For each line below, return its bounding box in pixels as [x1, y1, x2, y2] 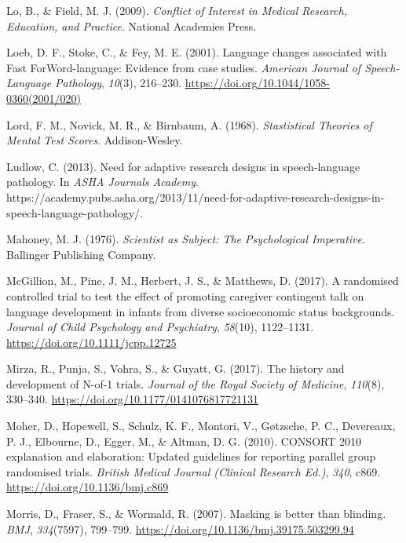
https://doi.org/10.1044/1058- [185, 75, 330, 91]
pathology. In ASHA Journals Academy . [6, 173, 199, 190]
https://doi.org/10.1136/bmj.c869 [6, 479, 169, 495]
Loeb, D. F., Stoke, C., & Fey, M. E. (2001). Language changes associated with [6, 44, 387, 60]
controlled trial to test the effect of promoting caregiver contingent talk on [6, 287, 364, 304]
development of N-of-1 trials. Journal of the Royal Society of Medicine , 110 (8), [6, 375, 385, 392]
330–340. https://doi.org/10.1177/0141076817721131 [6, 391, 258, 407]
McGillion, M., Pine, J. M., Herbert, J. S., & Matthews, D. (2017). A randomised [6, 272, 399, 289]
